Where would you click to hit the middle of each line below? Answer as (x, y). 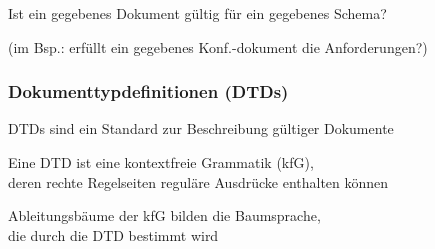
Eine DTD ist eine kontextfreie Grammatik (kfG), (161, 162)
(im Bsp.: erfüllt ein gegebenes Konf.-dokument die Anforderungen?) (218, 46)
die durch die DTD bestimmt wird (113, 234)
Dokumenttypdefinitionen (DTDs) (148, 91)
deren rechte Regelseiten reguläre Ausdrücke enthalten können (198, 181)
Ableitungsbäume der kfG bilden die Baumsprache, (164, 215)
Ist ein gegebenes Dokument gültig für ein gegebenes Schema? (197, 13)
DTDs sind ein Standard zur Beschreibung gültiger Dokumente (201, 128)
